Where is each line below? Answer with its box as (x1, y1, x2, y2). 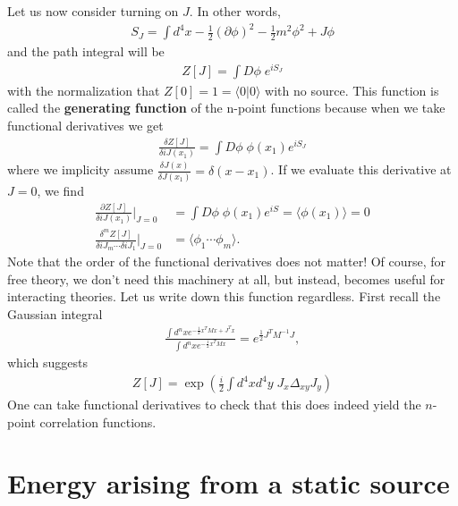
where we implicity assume (7, 160, 154, 179)
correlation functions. (39, 412, 157, 431)
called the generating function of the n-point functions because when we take (7, 98, 445, 117)
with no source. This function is (265, 80, 439, 99)
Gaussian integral (7, 304, 103, 323)
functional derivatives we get (7, 116, 164, 135)
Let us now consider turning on (7, 2, 179, 20)
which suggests (7, 353, 89, 372)
